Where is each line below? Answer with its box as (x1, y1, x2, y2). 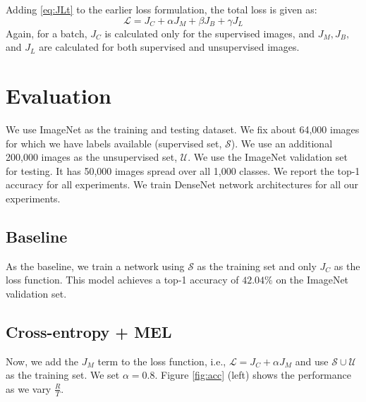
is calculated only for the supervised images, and (104, 25, 315, 40)
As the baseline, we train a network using (6, 258, 185, 273)
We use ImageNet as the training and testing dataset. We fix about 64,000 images (6, 121, 360, 136)
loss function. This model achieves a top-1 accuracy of (6, 272, 239, 287)
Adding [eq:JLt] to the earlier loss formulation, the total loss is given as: (6, 2, 317, 16)
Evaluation (6, 80, 111, 109)
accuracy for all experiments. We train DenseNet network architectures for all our (6, 177, 359, 192)
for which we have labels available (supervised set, (6, 135, 222, 150)
